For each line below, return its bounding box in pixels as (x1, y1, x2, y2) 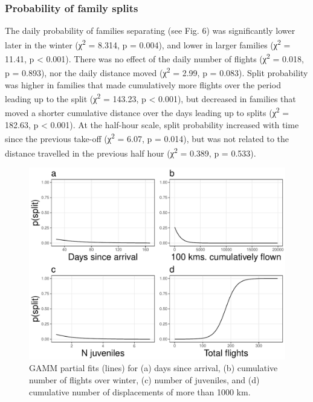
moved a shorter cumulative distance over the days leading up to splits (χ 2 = (5, 105, 289, 119)
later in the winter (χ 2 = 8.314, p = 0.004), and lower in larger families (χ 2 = (5, 36, 291, 51)
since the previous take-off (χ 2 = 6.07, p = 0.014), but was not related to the (5, 131, 289, 144)
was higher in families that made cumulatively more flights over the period (5, 78, 281, 91)
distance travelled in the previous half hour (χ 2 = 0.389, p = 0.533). (5, 144, 256, 159)
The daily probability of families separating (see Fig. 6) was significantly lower (5, 24, 295, 37)
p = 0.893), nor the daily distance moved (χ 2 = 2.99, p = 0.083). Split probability (5, 65, 308, 79)
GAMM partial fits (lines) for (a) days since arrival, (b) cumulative (29, 361, 278, 374)
